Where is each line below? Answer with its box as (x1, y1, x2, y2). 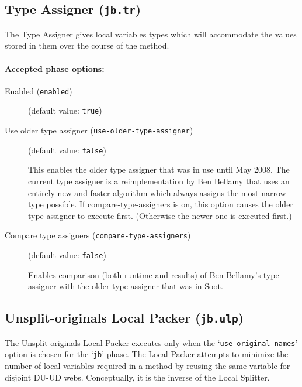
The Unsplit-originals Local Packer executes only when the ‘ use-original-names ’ (5, 336, 298, 348)
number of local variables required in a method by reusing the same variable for (5, 359, 290, 371)
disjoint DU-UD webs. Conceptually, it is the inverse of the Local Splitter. (5, 371, 270, 383)
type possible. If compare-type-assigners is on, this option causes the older (28, 198, 293, 210)
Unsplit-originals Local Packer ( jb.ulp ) (5, 309, 244, 327)
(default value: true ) (28, 104, 102, 117)
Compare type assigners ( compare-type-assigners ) (5, 229, 191, 241)
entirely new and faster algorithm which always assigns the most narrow (28, 186, 286, 198)
